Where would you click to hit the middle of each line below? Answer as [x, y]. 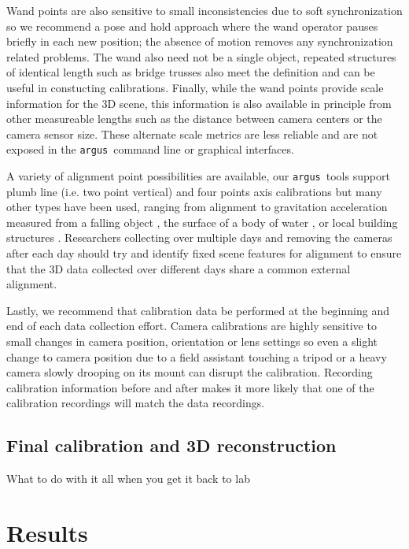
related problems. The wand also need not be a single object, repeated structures [201, 56]
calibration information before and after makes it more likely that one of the [190, 387]
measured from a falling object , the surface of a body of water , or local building [202, 222]
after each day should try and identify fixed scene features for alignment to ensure [204, 253]
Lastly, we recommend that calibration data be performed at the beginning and [198, 310]
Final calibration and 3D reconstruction [171, 445]
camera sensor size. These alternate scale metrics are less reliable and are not [192, 134]
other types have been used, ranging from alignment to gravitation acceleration [197, 207]
